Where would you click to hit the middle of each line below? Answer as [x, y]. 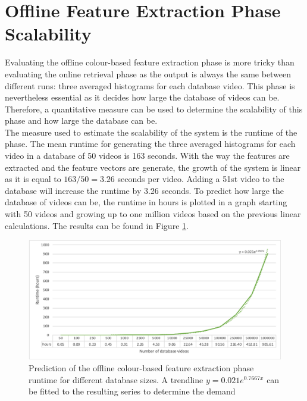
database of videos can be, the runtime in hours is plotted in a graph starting [146, 202]
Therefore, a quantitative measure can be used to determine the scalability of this [154, 109]
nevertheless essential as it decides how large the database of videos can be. [142, 97]
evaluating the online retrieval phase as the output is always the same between [148, 73]
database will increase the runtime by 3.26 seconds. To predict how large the [145, 190]
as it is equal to [33, 179]
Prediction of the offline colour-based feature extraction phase [141, 368]
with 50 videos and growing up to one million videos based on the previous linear [153, 214]
